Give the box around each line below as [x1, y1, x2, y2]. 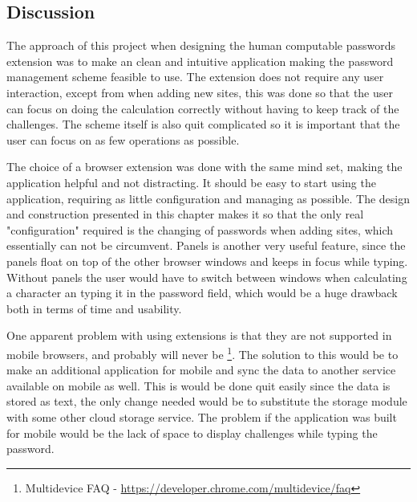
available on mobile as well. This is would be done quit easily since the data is [6, 377, 391, 394]
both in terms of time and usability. [6, 300, 182, 316]
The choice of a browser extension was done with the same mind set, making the [6, 158, 403, 175]
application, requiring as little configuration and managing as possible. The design [6, 190, 411, 206]
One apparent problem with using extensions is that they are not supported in [6, 327, 392, 344]
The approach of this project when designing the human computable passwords [6, 37, 396, 54]
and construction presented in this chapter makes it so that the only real [6, 206, 364, 222]
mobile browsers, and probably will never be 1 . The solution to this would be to [6, 343, 399, 362]
